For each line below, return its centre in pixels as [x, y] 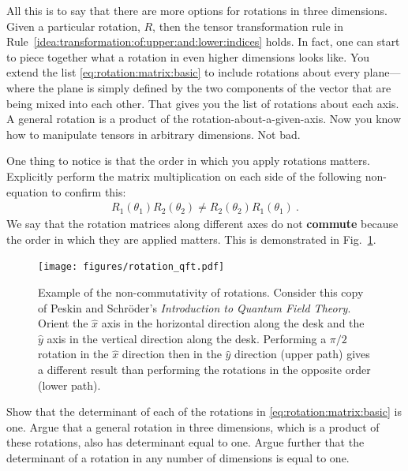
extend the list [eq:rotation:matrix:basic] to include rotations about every [183, 72]
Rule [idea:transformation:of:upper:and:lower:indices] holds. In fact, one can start [203, 41]
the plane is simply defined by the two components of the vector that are [215, 87]
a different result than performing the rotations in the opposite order [204, 369]
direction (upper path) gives [302, 354]
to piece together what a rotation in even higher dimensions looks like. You [188, 56]
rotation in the [73, 354]
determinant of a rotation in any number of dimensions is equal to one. [178, 457]
